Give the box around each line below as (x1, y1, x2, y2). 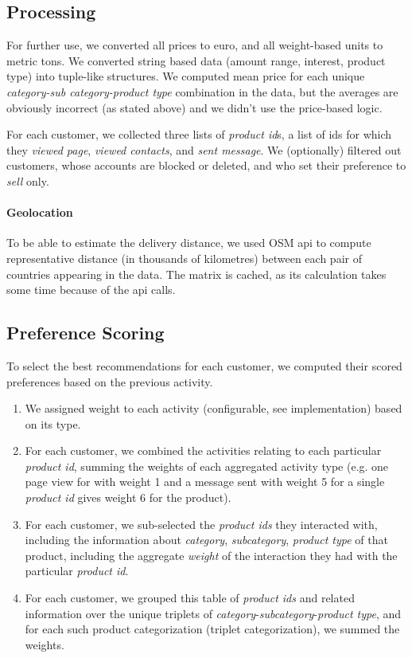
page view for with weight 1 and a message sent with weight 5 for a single (25, 473, 385, 490)
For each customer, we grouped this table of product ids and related (25, 589, 355, 606)
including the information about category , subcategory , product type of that (25, 531, 388, 548)
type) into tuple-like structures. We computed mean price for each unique (6, 68, 365, 84)
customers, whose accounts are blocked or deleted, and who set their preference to (6, 157, 406, 174)
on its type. (25, 415, 81, 432)
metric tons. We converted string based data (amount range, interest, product (6, 52, 386, 69)
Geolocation (6, 204, 73, 221)
